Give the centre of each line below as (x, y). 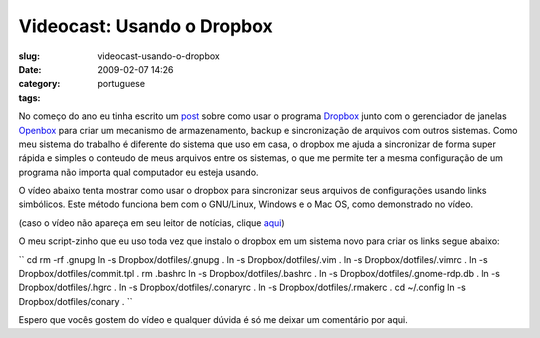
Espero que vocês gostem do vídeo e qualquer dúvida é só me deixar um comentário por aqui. (213, 320)
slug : (29, 56)
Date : (30, 69)
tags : (29, 97)
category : (39, 84)
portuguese (121, 84)
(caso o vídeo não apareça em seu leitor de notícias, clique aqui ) (151, 222)
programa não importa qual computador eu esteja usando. (138, 172)
